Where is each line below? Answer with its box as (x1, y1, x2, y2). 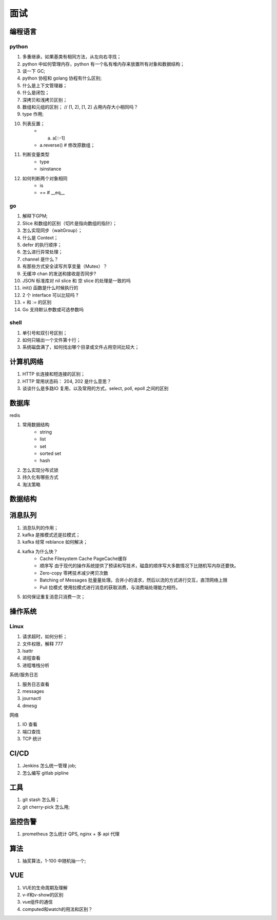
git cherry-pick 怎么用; (22, 804, 70, 810)
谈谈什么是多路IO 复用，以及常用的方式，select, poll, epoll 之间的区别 (22, 385, 169, 392)
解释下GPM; (22, 213, 48, 219)
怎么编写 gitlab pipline (22, 770, 69, 776)
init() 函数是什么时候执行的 (22, 285, 78, 291)
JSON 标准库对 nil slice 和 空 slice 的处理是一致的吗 (22, 277, 131, 284)
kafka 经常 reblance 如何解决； (22, 539, 88, 545)
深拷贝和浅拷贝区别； (22, 96, 68, 103)
